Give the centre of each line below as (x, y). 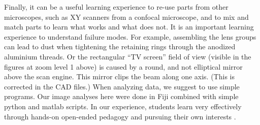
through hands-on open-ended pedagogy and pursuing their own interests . (120, 116)
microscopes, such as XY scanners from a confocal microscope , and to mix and (126, 17)
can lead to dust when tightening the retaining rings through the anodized (120, 46)
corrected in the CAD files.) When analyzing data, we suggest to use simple (122, 86)
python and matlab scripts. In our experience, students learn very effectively (123, 106)
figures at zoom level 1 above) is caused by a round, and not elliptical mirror (123, 66)
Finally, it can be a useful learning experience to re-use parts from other (116, 7)
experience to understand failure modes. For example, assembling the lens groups (130, 36)
